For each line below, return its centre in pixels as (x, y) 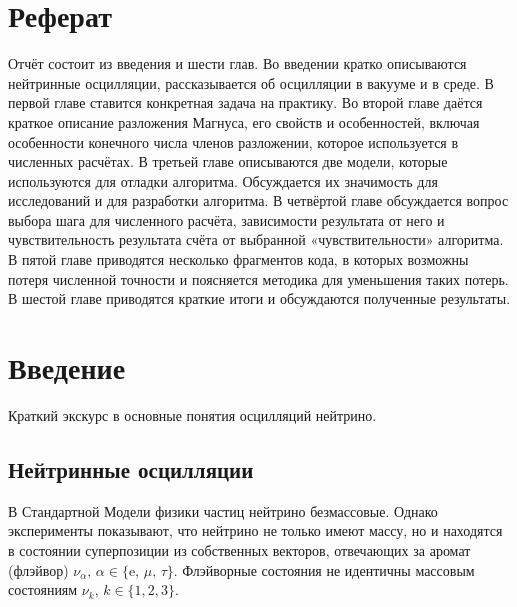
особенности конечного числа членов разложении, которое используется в (233, 141)
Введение (67, 367)
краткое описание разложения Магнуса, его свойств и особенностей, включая (244, 121)
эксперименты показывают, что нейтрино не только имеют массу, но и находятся (255, 530)
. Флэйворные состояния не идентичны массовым (324, 569)
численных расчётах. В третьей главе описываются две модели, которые (228, 161)
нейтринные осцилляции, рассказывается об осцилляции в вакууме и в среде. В (251, 82)
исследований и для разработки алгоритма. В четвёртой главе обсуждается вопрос (258, 200)
